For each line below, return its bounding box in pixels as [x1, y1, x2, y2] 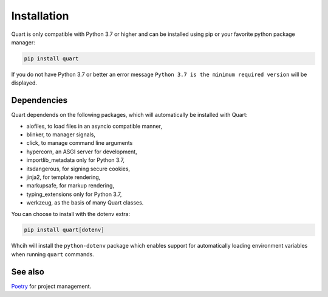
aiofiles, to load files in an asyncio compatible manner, [26, 122, 162, 130]
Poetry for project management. [11, 282, 92, 290]
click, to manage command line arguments [26, 139, 133, 147]
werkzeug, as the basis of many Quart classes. [26, 199, 144, 206]
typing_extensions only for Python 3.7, [26, 190, 122, 198]
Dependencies [11, 95, 68, 106]
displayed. [11, 79, 38, 86]
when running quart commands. [11, 250, 94, 258]
